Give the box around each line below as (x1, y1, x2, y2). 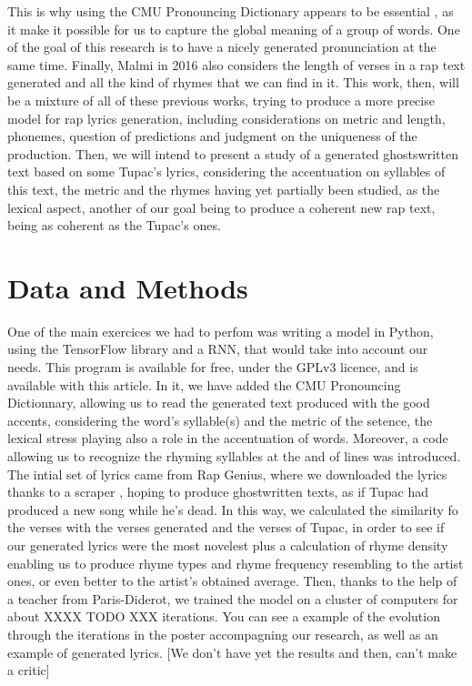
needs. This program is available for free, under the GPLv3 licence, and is (7, 358, 418, 377)
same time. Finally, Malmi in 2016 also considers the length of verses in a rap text (7, 55, 466, 74)
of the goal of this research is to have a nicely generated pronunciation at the (7, 37, 437, 56)
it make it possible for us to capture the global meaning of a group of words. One (7, 19, 460, 38)
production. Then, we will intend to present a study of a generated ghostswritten (7, 144, 458, 163)
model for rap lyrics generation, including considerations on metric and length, (7, 108, 446, 127)
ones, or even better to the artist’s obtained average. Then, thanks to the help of (7, 571, 457, 590)
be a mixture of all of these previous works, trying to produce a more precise (7, 90, 435, 109)
